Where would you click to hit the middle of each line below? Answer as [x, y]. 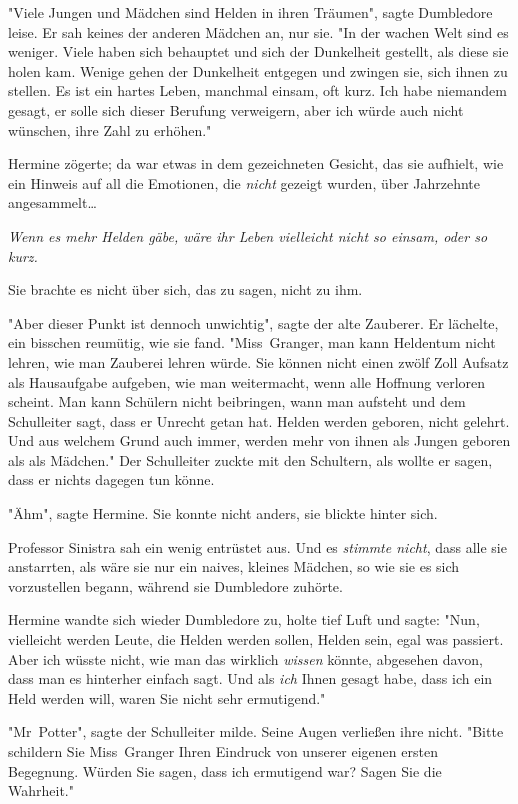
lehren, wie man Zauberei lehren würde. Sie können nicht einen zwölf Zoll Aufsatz [258, 361]
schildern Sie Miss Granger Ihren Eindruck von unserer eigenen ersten [223, 751]
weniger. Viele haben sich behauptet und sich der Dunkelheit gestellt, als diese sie [258, 51]
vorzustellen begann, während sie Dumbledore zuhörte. [175, 585]
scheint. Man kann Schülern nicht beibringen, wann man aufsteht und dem [237, 401]
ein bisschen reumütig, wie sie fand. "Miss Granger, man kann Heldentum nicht [252, 342]
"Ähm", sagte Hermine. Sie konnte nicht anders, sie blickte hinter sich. [223, 513]
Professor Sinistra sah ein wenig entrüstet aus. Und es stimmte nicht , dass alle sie [257, 546]
